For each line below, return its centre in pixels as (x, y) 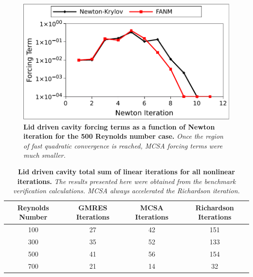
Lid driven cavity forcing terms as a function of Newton (119, 126)
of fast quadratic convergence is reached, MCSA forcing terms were (123, 145)
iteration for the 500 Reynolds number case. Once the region (123, 136)
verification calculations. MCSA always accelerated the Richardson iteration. (126, 191)
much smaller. (45, 155)
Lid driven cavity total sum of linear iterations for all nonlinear (126, 172)
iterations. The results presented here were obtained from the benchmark (126, 181)
